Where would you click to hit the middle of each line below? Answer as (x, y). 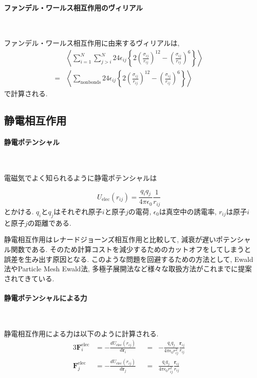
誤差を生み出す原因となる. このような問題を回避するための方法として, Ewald (129, 259)
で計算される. (26, 94)
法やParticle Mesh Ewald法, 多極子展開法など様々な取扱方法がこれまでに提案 (128, 269)
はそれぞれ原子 (78, 211)
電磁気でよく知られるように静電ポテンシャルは (80, 177)
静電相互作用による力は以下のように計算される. (81, 333)
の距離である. (49, 222)
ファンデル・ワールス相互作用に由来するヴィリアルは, (92, 43)
